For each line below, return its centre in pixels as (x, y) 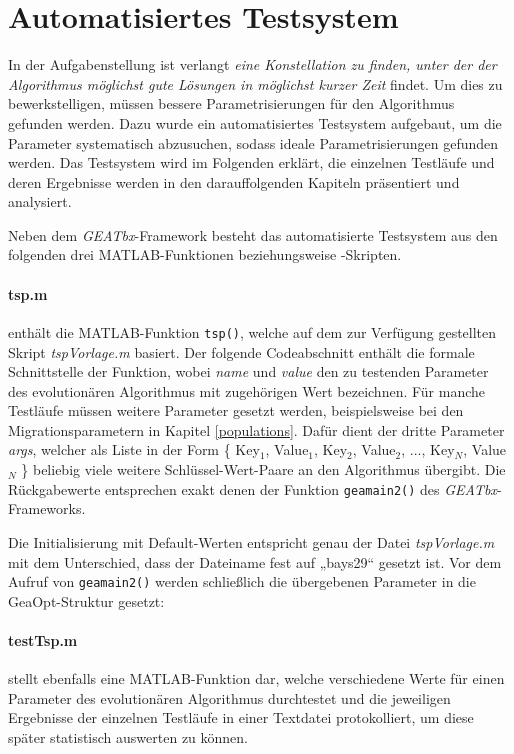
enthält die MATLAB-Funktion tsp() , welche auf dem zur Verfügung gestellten (252, 331)
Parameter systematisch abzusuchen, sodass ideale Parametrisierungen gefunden (253, 142)
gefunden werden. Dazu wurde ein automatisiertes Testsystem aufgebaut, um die (255, 122)
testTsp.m (43, 639)
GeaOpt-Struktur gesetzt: (86, 600)
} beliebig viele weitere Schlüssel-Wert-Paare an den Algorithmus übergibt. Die (263, 469)
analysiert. (40, 201)
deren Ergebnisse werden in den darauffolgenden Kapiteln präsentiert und (234, 181)
